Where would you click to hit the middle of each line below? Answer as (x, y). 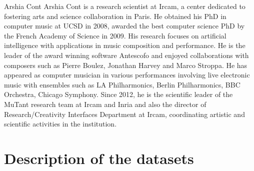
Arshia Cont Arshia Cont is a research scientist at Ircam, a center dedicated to (125, 6)
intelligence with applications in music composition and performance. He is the (125, 45)
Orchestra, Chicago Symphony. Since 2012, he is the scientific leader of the (118, 94)
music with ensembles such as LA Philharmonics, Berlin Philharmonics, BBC (122, 84)
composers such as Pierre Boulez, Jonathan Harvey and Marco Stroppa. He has (126, 65)
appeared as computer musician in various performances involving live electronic (127, 75)
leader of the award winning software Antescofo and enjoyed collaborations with (126, 55)
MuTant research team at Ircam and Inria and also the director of (105, 104)
